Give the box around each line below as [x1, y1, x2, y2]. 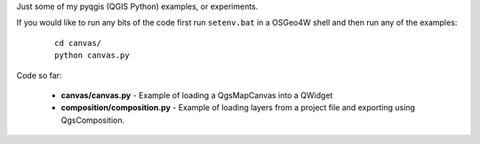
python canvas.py [54, 50, 130, 61]
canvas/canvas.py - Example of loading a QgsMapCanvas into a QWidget [60, 89, 333, 101]
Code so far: [16, 70, 62, 80]
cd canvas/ [54, 38, 102, 48]
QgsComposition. [60, 115, 124, 125]
